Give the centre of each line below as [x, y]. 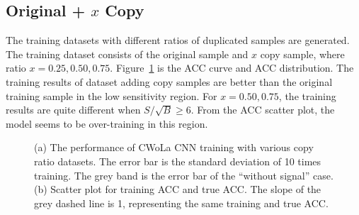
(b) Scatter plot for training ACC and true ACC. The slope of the [178, 189]
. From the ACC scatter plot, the [263, 110]
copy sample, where [302, 54]
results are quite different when [73, 110]
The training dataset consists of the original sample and [127, 54]
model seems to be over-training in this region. [107, 123]
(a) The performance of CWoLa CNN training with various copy [174, 147]
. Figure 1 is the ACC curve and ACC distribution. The [232, 68]
